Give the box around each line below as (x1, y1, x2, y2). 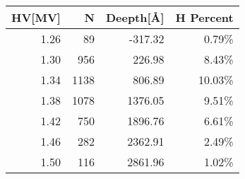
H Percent (175, 9, 234, 25)
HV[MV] (11, 9, 61, 25)
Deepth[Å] (105, 9, 165, 25)
